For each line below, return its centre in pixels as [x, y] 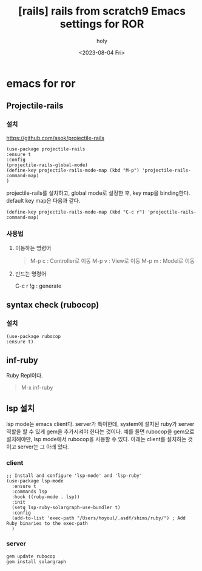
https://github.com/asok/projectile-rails [56, 138]
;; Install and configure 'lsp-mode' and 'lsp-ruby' [74, 475]
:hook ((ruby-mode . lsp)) [46, 497]
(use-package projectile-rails [46, 149]
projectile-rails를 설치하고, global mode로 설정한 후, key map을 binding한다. [98, 193]
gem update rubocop [31, 556]
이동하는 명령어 [33, 248]
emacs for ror [41, 83]
